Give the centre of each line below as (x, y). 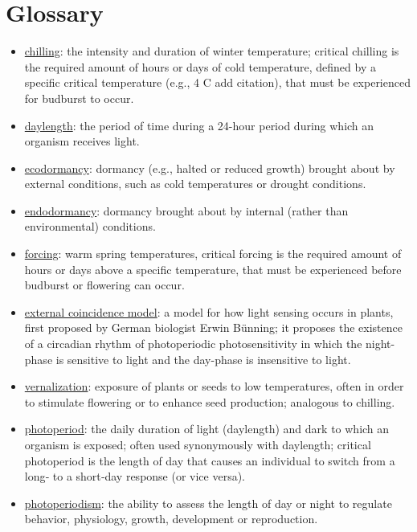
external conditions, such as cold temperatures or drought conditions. (195, 184)
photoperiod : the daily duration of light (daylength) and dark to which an (207, 429)
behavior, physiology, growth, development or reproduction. (171, 519)
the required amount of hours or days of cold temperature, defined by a (200, 66)
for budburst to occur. (79, 98)
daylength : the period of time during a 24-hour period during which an (199, 125)
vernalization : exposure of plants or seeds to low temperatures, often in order (214, 386)
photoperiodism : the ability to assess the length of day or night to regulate (208, 503)
